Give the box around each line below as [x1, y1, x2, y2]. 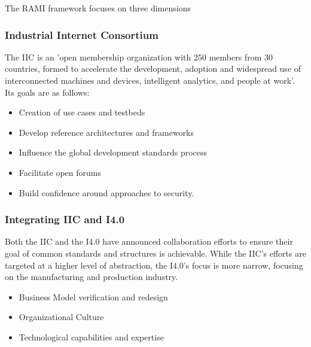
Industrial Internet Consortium [5, 27, 158, 42]
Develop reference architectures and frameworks [19, 126, 194, 138]
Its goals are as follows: [5, 86, 90, 98]
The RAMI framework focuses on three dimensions [5, 2, 191, 14]
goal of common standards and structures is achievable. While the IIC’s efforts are [5, 246, 306, 259]
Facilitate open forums [19, 166, 102, 178]
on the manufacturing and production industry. [5, 270, 178, 283]
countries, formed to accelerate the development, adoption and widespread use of [5, 62, 301, 75]
